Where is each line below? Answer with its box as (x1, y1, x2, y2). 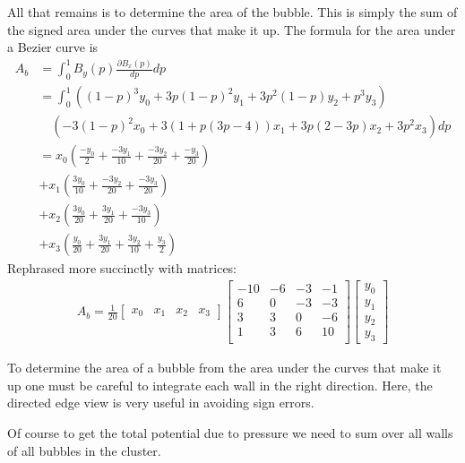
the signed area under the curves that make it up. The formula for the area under (7, 20, 456, 39)
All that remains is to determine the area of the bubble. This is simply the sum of (7, 3, 458, 21)
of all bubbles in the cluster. (7, 441, 161, 459)
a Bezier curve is (7, 38, 99, 56)
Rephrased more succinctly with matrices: (7, 259, 237, 278)
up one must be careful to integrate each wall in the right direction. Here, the (7, 375, 433, 394)
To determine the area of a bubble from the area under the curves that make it (7, 358, 442, 377)
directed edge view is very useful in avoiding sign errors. (7, 393, 314, 412)
